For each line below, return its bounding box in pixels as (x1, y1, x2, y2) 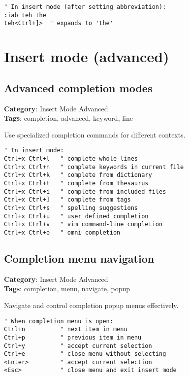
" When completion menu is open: (4, 317, 113, 325)
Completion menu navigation (4, 250, 155, 266)
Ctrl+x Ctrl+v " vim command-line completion (4, 221, 163, 228)
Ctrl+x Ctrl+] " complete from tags (4, 196, 131, 204)
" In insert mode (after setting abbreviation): (4, 3, 166, 10)
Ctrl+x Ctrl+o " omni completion (4, 229, 121, 236)
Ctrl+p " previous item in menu (4, 334, 142, 341)
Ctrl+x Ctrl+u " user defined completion (4, 212, 149, 220)
